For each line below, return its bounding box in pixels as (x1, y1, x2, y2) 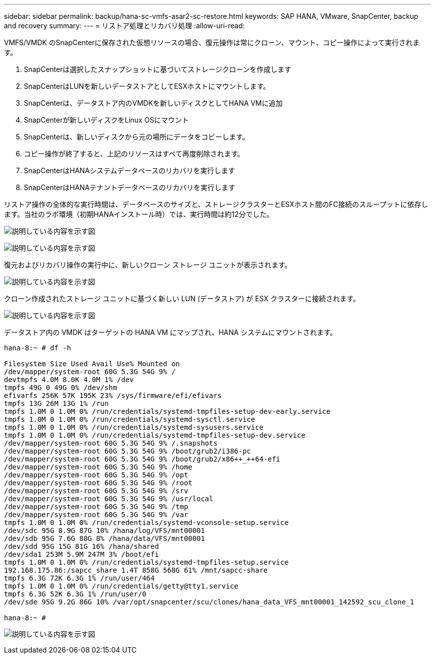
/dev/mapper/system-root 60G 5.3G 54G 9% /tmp (4, 503, 188, 511)
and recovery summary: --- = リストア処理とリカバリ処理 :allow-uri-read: (4, 21, 245, 30)
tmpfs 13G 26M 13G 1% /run (4, 399, 109, 407)
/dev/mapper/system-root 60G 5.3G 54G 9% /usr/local (4, 495, 214, 503)
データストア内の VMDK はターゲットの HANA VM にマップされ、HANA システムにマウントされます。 (4, 328, 337, 336)
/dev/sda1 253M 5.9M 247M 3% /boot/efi (4, 550, 159, 558)
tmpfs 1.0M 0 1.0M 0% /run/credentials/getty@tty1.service (4, 582, 239, 590)
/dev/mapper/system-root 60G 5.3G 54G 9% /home (4, 463, 193, 471)
